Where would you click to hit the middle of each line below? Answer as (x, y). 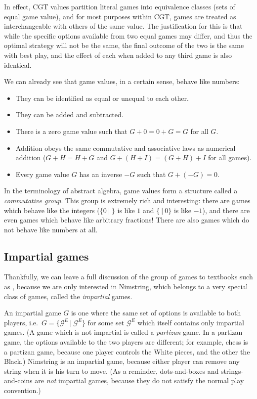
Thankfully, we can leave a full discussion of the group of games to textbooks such (128, 277)
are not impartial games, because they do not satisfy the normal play (139, 380)
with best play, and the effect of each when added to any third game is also (118, 55)
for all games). (230, 157)
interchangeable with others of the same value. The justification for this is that (123, 26)
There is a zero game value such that (71, 131)
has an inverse (101, 174)
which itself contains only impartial (191, 322)
